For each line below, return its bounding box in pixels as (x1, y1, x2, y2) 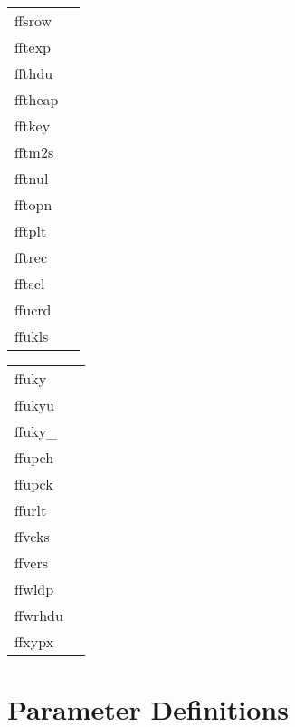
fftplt (14, 220, 47, 241)
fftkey (14, 115, 51, 136)
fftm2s (14, 141, 54, 162)
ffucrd (14, 299, 52, 320)
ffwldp (14, 578, 54, 599)
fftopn (14, 194, 52, 215)
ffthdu (14, 63, 53, 83)
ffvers (14, 552, 49, 573)
